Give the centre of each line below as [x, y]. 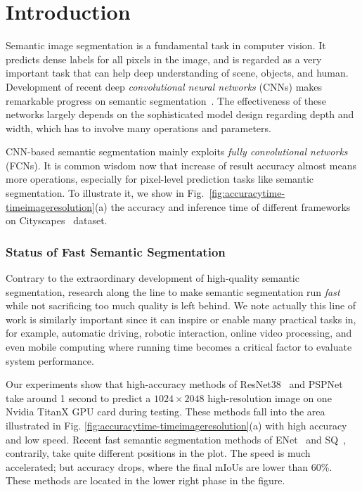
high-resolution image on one [270, 397]
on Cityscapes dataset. [57, 220]
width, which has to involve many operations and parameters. [138, 128]
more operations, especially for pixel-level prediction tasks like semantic [160, 179]
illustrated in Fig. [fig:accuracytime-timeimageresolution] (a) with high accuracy [176, 425]
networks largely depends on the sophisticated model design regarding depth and [180, 114]
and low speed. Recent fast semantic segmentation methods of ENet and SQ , [176, 439]
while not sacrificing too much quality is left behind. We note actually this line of [181, 305]
